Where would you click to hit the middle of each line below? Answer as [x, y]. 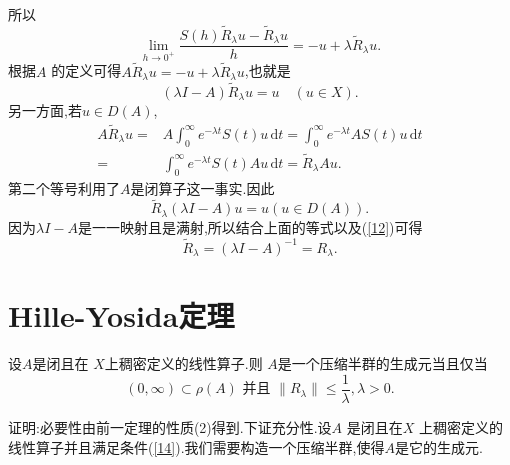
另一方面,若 [45, 109]
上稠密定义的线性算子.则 [183, 363]
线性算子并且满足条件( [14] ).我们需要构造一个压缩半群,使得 [196, 446]
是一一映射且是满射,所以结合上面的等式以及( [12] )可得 [250, 226]
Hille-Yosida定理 [121, 315]
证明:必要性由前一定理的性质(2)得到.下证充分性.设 [170, 426]
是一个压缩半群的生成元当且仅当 [382, 363]
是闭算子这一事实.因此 [202, 187]
